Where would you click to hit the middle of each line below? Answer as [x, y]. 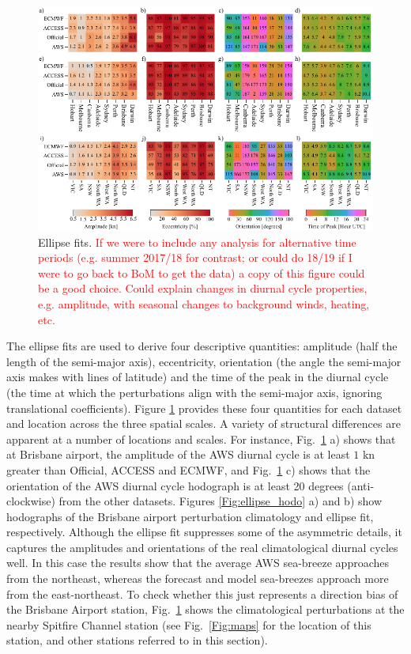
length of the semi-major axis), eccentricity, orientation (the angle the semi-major [204, 361]
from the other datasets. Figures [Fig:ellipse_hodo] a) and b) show [221, 501]
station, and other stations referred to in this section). [137, 640]
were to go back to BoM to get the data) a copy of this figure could [202, 272]
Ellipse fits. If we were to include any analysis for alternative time [197, 242]
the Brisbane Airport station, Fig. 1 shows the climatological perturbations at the [205, 609]
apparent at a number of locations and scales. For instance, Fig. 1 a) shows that [201, 439]
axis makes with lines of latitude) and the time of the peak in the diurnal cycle [198, 377]
